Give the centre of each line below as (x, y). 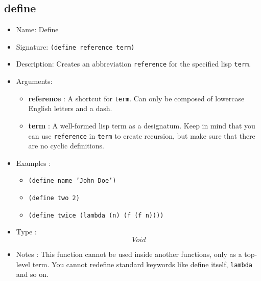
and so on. (32, 274)
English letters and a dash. (70, 108)
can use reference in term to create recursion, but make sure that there (142, 135)
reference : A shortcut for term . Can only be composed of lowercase (136, 98)
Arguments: (34, 81)
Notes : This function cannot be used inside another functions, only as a (129, 254)
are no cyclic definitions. (66, 146)
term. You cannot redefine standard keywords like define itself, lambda (142, 264)
